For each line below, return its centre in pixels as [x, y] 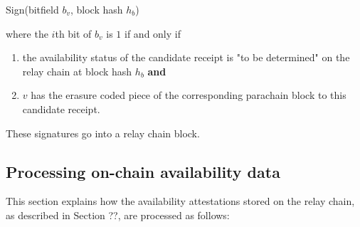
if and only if [153, 33]
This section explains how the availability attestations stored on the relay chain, [180, 201]
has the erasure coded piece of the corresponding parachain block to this [189, 95]
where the [27, 33]
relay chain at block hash [77, 71]
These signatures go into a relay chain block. [103, 133]
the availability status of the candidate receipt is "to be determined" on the [186, 57]
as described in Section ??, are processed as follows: [118, 215]
